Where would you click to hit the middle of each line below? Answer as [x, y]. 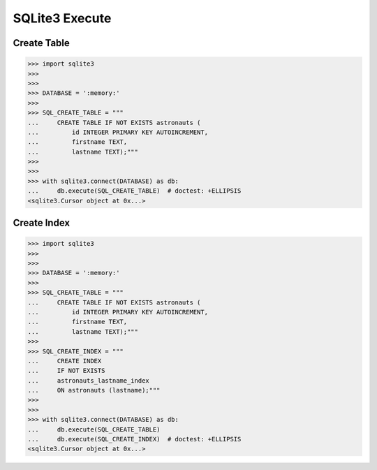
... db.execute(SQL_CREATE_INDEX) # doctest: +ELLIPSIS [134, 439]
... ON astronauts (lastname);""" [94, 390]
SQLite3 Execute [62, 18]
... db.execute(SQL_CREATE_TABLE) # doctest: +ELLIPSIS [134, 191]
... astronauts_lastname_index [88, 380]
